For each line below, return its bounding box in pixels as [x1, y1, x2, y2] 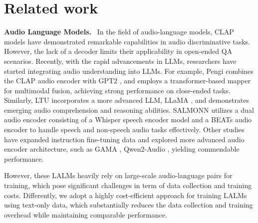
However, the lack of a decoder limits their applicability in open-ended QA [4, 46, 233, 56]
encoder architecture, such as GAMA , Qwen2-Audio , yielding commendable [4, 144, 240, 154]
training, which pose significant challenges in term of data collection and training [4, 180, 252, 191]
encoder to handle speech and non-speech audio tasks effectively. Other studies [4, 124, 245, 135]
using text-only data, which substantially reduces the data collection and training [4, 200, 253, 210]
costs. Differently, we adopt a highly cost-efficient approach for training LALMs [4, 190, 247, 200]
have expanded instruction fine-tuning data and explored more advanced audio [4, 134, 245, 144]
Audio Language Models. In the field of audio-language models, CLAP [4, 26, 234, 37]
